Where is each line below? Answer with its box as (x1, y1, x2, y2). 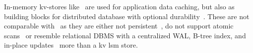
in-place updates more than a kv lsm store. (4, 40, 138, 50)
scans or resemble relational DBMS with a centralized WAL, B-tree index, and (4, 30, 246, 40)
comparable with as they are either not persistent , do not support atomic (4, 21, 234, 31)
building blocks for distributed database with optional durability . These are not (4, 11, 250, 21)
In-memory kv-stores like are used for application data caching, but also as (4, 1, 235, 11)
